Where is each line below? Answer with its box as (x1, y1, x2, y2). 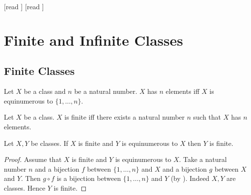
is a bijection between (57, 173, 121, 183)
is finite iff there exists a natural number (64, 112, 185, 122)
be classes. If (31, 138, 68, 148)
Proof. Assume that (4, 154, 62, 164)
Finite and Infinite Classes (4, 30, 183, 50)
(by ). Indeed (171, 173, 210, 183)
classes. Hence (4, 182, 46, 193)
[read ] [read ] (4, 1, 44, 11)
